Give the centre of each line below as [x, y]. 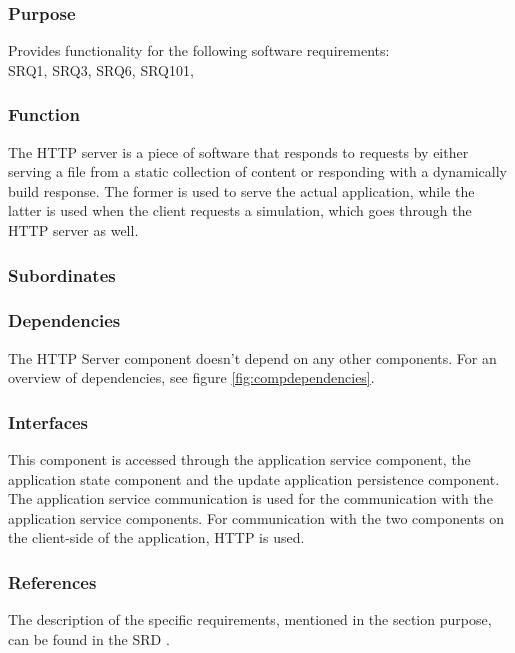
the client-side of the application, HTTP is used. [156, 537]
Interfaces [48, 421]
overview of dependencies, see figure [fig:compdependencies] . [191, 377]
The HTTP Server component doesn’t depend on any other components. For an [252, 357]
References [52, 581]
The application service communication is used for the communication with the [250, 498]
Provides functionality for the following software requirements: [199, 50]
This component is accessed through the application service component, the [239, 459]
